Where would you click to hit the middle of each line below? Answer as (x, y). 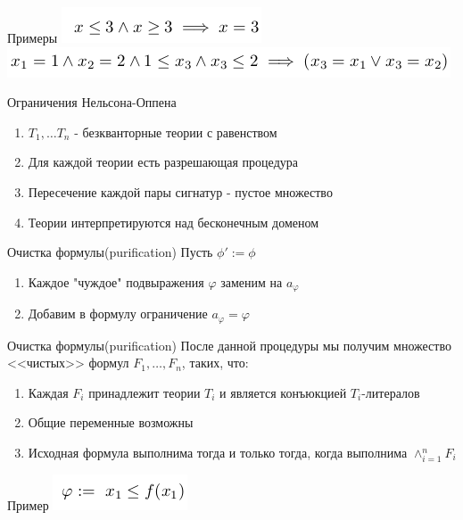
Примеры (33, 37)
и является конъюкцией (283, 392)
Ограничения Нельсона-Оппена (92, 102)
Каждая (48, 392)
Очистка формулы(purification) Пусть (110, 252)
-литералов (391, 392)
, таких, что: (215, 363)
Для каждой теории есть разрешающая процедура (163, 162)
